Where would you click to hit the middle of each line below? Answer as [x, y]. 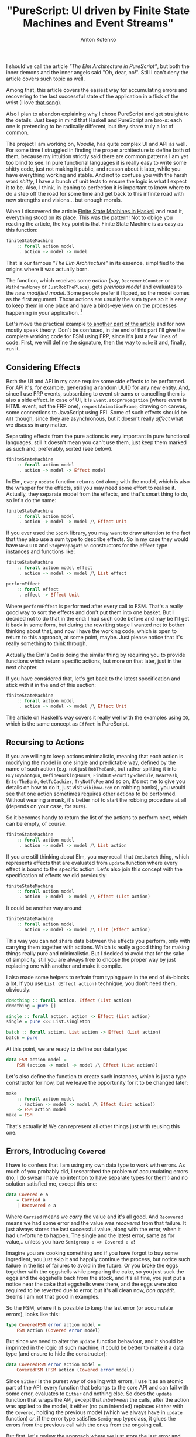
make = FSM [19, 1115]
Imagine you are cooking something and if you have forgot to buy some [92, 1253]
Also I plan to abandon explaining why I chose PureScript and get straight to [97, 114]
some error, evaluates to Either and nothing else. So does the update [89, 1394]
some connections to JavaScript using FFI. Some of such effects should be [97, 413]
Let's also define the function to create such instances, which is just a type [96, 1076]
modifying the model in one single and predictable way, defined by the [91, 762]
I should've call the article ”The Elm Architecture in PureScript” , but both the [98, 66]
